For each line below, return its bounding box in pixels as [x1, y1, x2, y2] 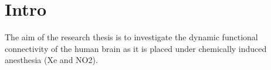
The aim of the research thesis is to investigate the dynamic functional [5, 31, 258, 43]
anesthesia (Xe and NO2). [5, 54, 98, 66]
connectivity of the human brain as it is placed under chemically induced [5, 42, 267, 54]
